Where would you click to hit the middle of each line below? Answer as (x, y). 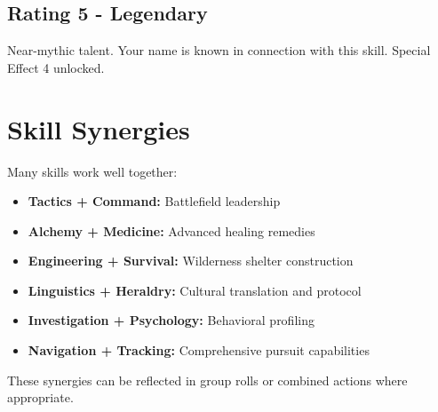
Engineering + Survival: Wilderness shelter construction (191, 261)
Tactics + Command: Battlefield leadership (154, 201)
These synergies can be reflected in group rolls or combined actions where (207, 380)
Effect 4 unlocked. (56, 67)
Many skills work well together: (92, 171)
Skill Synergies (99, 128)
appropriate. (40, 397)
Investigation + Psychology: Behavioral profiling (171, 320)
